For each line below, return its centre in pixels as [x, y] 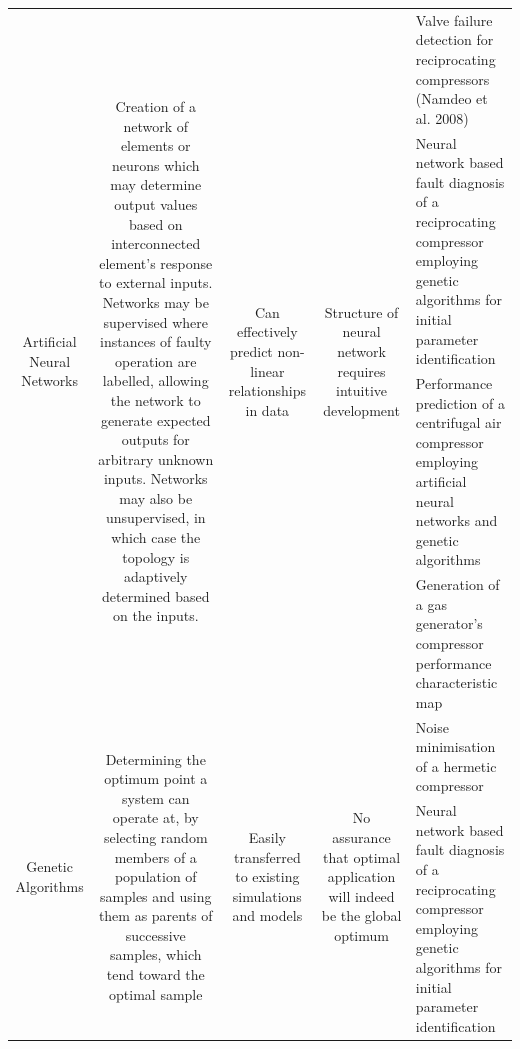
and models [267, 915]
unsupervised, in [155, 517]
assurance [361, 836]
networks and [456, 520]
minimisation [455, 746]
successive [155, 934]
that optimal [362, 856]
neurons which [155, 164]
